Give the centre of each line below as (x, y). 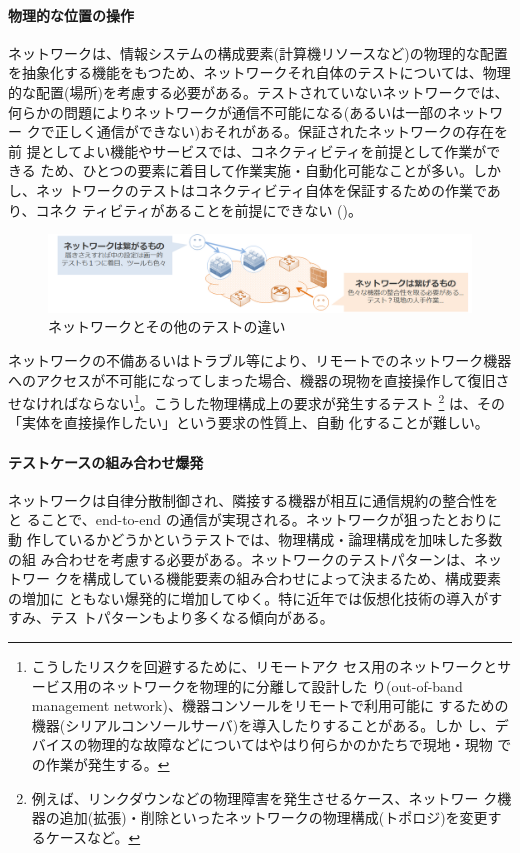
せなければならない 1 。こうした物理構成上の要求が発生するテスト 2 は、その (257, 401)
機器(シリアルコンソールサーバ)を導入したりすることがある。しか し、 (263, 724)
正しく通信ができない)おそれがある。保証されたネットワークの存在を (281, 131)
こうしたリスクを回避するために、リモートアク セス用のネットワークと (264, 665)
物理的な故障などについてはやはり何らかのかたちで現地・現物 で (299, 744)
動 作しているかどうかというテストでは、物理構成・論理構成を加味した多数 (255, 539)
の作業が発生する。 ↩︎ (100, 763)
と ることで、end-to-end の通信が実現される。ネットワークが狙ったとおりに (255, 519)
